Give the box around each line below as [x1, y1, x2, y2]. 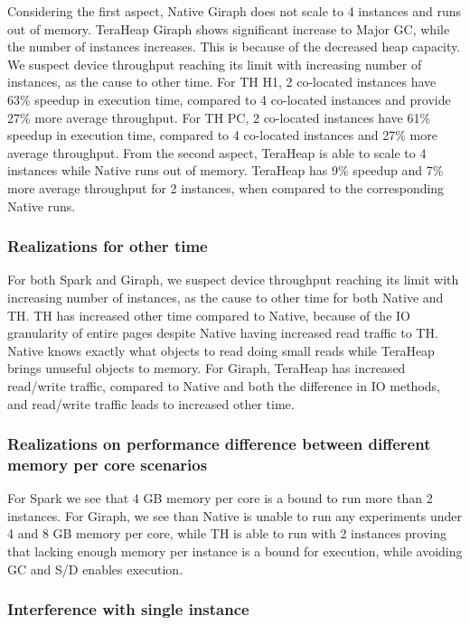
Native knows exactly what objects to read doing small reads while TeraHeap [7, 340, 435, 359]
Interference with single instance [7, 598, 249, 620]
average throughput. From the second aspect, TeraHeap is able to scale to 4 [7, 143, 427, 162]
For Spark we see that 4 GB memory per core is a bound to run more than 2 [7, 489, 433, 508]
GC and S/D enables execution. [7, 559, 183, 578]
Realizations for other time [7, 235, 208, 257]
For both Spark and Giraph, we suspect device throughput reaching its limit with [7, 270, 459, 289]
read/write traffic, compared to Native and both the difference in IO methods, [7, 376, 440, 395]
